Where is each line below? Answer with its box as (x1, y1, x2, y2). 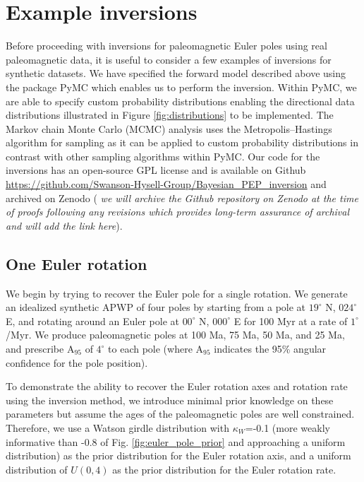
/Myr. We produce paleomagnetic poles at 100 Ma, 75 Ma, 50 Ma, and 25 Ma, (6, 327, 345, 342)
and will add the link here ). (6, 218, 123, 233)
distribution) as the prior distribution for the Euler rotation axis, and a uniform (6, 448, 351, 463)
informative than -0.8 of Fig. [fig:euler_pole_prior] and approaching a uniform (6, 434, 346, 449)
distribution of (6, 462, 68, 476)
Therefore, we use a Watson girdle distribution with (6, 420, 229, 435)
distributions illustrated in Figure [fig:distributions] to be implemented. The (6, 107, 334, 122)
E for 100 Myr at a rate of (233, 313, 348, 328)
